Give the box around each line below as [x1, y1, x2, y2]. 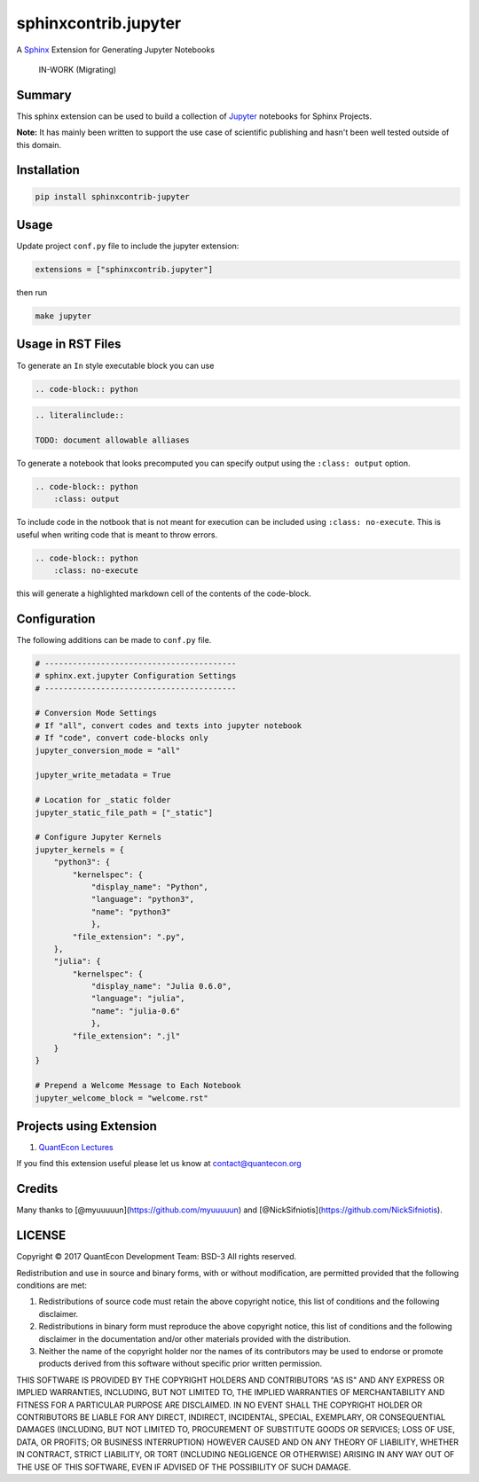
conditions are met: [16, 1280, 88, 1290]
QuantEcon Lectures [38, 1142, 114, 1153]
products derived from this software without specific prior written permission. [38, 1358, 323, 1369]
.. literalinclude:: [35, 411, 124, 420]
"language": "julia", [90, 993, 185, 1004]
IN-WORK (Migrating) [38, 64, 117, 74]
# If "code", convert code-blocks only [35, 733, 208, 743]
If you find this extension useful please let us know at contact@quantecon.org [16, 1158, 302, 1169]
